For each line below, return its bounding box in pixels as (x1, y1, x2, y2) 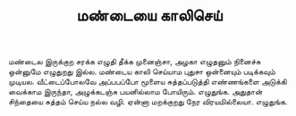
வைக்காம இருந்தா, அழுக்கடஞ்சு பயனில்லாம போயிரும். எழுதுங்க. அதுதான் (8, 87, 263, 97)
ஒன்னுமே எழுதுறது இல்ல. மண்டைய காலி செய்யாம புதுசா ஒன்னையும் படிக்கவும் (8, 66, 276, 77)
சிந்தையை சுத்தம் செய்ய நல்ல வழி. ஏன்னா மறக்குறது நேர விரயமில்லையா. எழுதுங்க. (8, 96, 288, 107)
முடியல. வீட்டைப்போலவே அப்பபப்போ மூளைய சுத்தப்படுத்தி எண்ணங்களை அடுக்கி (8, 77, 287, 87)
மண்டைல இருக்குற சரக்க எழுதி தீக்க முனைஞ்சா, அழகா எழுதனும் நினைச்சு (8, 56, 261, 67)
